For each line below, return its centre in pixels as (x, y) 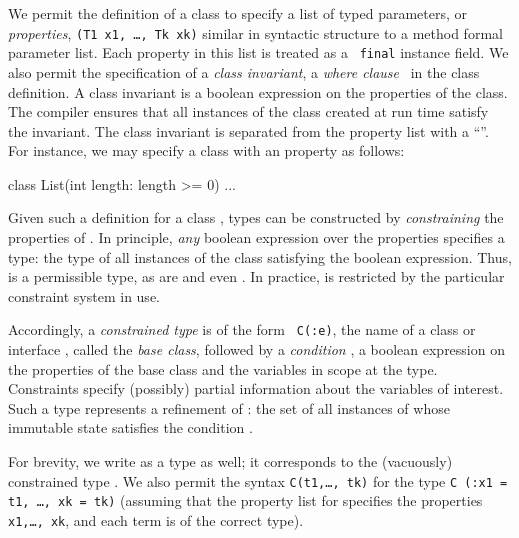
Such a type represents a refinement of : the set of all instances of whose (229, 407)
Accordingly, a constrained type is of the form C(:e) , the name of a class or (242, 329)
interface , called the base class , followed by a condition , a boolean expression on (256, 349)
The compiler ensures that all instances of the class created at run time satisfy (248, 111)
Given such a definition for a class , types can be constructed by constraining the (256, 217)
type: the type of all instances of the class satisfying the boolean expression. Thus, (260, 256)
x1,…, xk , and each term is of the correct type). (156, 519)
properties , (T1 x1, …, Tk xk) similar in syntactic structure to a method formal (255, 32)
